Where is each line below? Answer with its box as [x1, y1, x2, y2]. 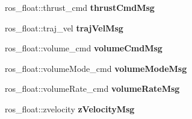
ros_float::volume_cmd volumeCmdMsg [5, 42, 163, 54]
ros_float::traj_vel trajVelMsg [5, 21, 123, 34]
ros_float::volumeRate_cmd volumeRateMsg [5, 82, 180, 95]
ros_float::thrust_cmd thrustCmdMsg [5, 1, 155, 13]
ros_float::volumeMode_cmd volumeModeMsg [5, 62, 187, 74]
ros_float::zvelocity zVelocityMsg [5, 102, 135, 115]
